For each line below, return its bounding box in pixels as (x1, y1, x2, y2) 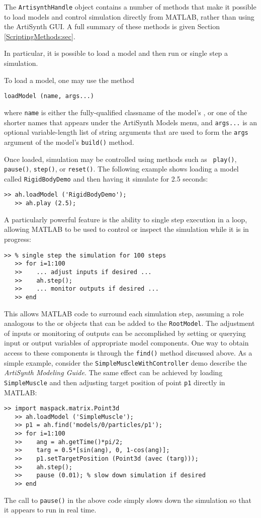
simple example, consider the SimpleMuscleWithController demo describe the (4, 357, 247, 368)
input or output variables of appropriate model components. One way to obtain (4, 337, 249, 348)
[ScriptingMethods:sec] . (4, 31, 75, 41)
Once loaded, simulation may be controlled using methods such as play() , (4, 153, 237, 164)
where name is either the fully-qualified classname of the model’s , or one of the (4, 107, 247, 117)
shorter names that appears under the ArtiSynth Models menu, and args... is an (4, 117, 257, 127)
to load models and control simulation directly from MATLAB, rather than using (4, 11, 254, 22)
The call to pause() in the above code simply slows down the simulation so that (4, 494, 251, 505)
